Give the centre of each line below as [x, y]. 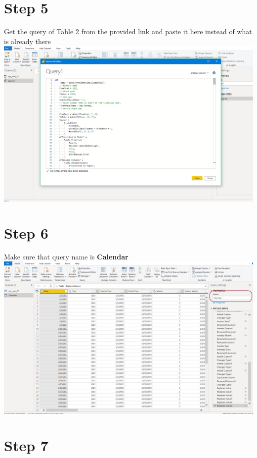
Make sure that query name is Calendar [66, 256]
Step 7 [26, 445]
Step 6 [26, 232]
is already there [27, 41]
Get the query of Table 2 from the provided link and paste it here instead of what [128, 31]
